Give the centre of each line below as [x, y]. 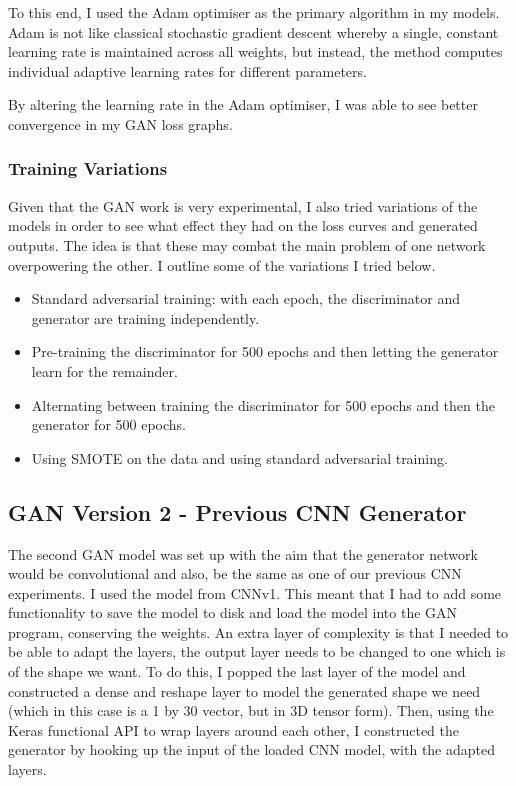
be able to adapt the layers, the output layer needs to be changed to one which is [257, 651]
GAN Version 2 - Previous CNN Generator [237, 511]
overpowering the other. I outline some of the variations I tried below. [222, 264]
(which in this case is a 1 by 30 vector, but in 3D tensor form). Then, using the [251, 710]
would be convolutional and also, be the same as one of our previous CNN [235, 573]
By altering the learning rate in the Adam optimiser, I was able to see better [243, 104]
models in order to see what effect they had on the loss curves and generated [243, 225]
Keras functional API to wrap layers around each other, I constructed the [233, 729]
